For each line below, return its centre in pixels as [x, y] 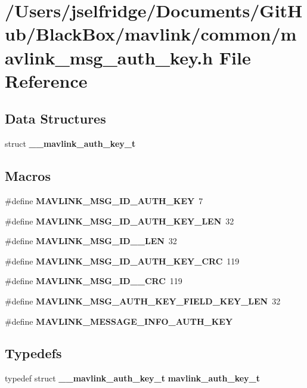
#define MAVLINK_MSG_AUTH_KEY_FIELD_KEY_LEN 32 [143, 301]
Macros [28, 176]
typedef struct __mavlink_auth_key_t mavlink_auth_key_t [132, 378]
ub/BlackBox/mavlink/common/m [151, 34]
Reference [46, 80]
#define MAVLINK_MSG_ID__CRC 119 [94, 281]
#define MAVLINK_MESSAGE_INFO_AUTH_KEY [119, 321]
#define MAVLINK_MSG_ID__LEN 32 [91, 241]
